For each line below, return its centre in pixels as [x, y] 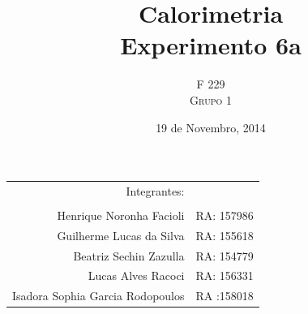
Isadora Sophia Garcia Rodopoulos [98, 296]
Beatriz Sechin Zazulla [129, 255]
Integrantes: [155, 190]
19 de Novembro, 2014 [211, 127]
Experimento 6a [211, 45]
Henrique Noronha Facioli [121, 215]
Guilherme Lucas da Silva [121, 235]
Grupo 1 [211, 99]
